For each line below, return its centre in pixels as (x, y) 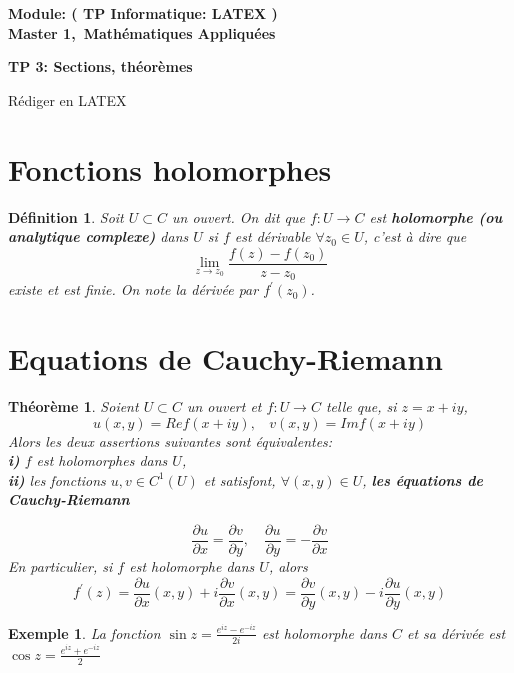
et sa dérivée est (456, 632)
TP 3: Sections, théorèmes (100, 66)
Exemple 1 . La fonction (84, 632)
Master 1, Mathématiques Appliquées (142, 32)
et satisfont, (239, 479)
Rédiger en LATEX (67, 99)
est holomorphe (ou (436, 216)
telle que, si (361, 405)
